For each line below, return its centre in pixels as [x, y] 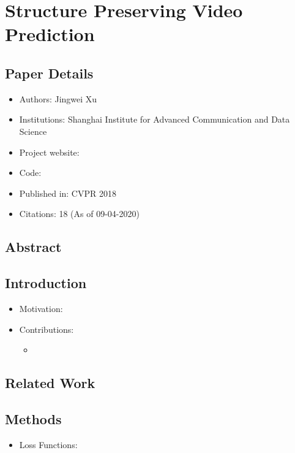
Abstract [33, 247]
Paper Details [49, 73]
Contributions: [47, 329]
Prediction [50, 34]
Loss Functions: [48, 444]
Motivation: [41, 308]
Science [33, 131]
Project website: [49, 152]
